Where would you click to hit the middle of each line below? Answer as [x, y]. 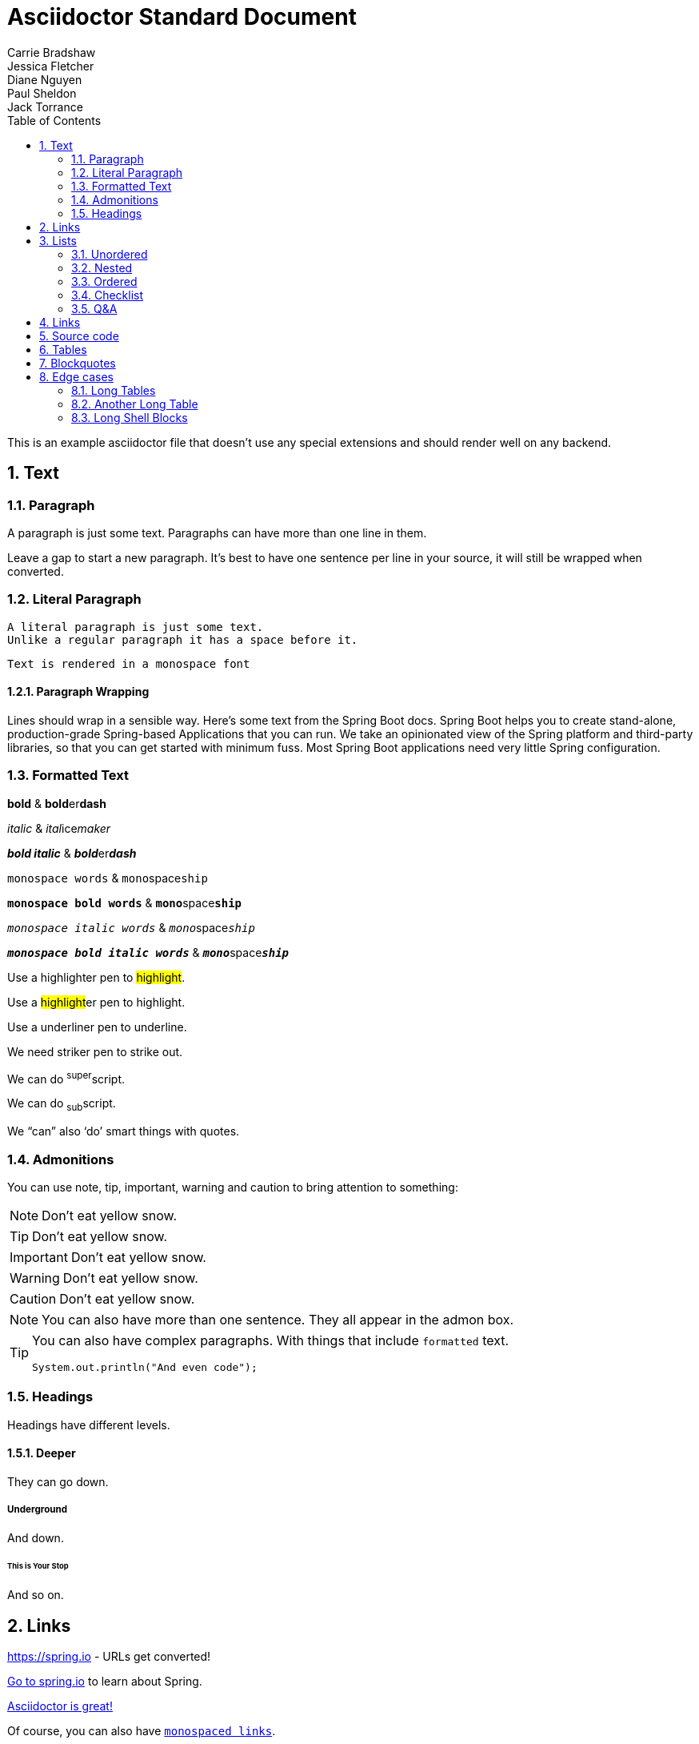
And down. [36, 1537]
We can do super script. [66, 1077]
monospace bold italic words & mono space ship [148, 952]
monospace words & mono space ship [108, 878]
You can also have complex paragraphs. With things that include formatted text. [271, 1340]
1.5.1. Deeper [42, 1453]
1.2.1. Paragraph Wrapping [78, 692]
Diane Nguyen [45, 79]
